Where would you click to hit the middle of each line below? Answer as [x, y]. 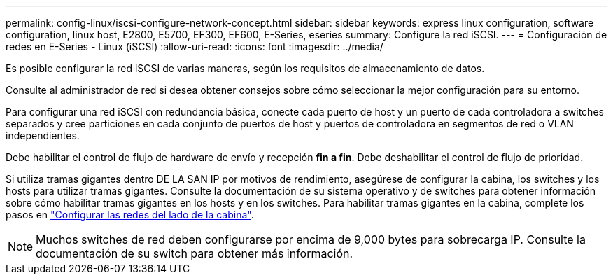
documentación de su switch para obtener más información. [195, 253]
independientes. [43, 135]
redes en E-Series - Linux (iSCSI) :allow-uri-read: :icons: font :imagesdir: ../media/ [195, 47]
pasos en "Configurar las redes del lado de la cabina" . [130, 215]
